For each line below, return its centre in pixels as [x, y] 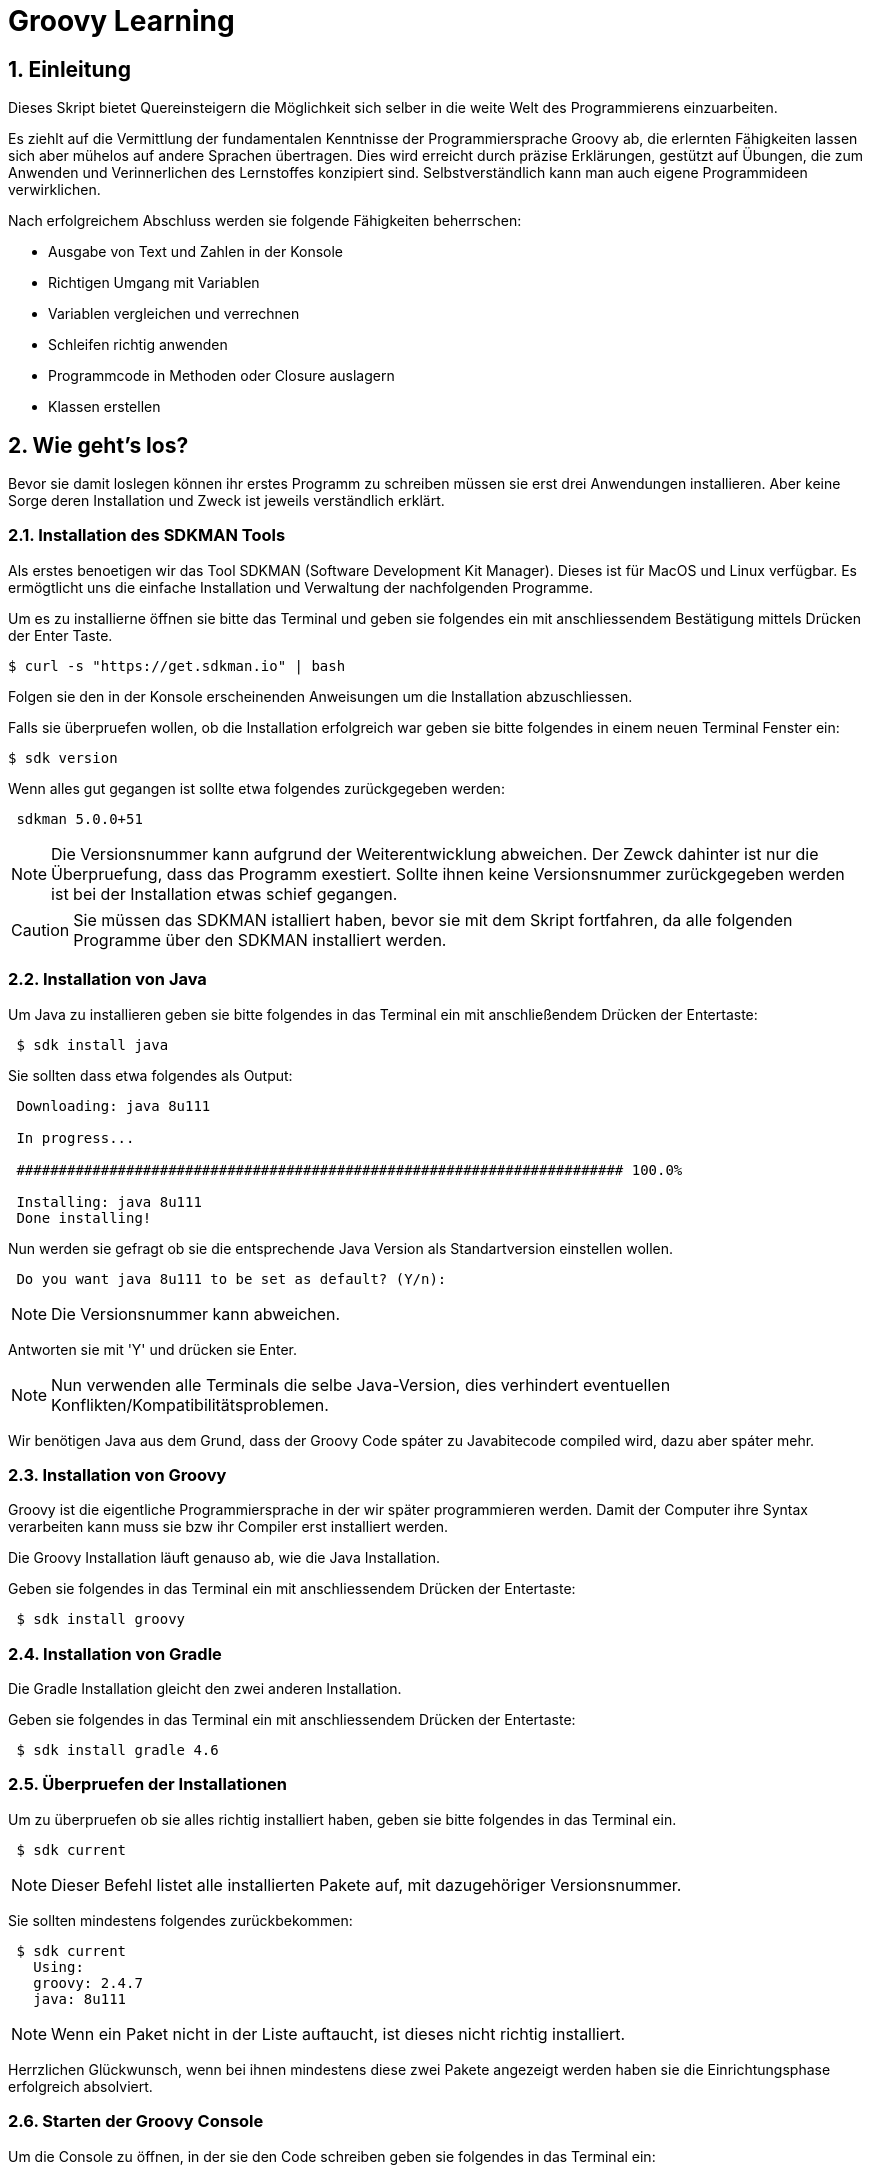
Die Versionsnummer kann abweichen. [196, 1313]
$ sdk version [63, 757]
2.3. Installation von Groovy [117, 1474]
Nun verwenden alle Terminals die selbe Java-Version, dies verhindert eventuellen [361, 1384]
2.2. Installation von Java [107, 979]
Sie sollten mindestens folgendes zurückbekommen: [180, 1920]
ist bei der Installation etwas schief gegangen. [224, 893]
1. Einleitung [69, 69]
